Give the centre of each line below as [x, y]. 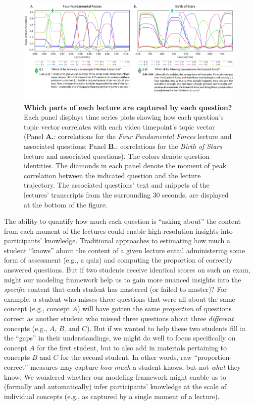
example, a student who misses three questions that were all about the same [120, 299]
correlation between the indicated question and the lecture [112, 175]
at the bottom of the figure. [66, 204]
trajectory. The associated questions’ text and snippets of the [117, 185]
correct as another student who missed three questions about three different [119, 318]
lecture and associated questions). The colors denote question [117, 156]
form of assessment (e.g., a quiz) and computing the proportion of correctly [118, 260]
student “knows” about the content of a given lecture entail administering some [125, 250]
